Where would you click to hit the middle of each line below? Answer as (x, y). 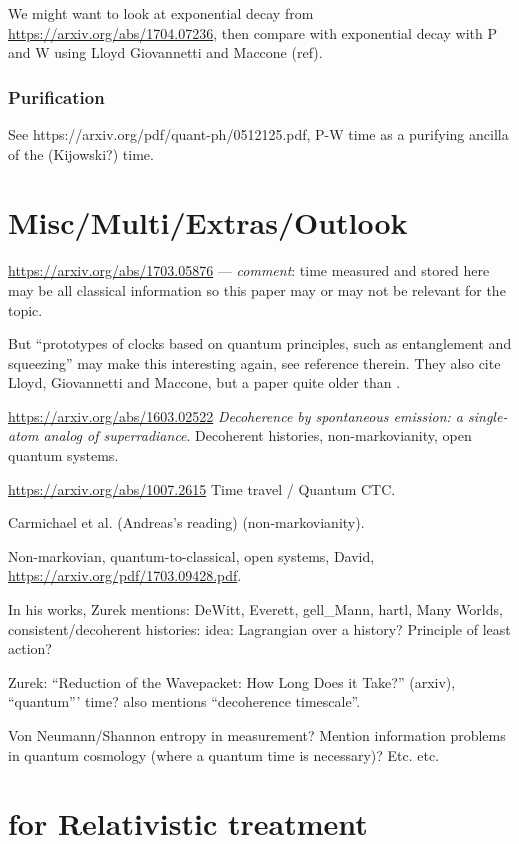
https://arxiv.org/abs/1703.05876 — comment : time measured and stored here (249, 270)
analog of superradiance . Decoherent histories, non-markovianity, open (257, 435)
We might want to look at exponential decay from (161, 13)
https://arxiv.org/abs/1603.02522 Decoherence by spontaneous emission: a (236, 415)
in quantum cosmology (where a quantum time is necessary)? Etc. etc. (224, 754)
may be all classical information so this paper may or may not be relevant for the (257, 289)
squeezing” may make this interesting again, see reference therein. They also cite (254, 362)
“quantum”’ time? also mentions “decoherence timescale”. (184, 701)
